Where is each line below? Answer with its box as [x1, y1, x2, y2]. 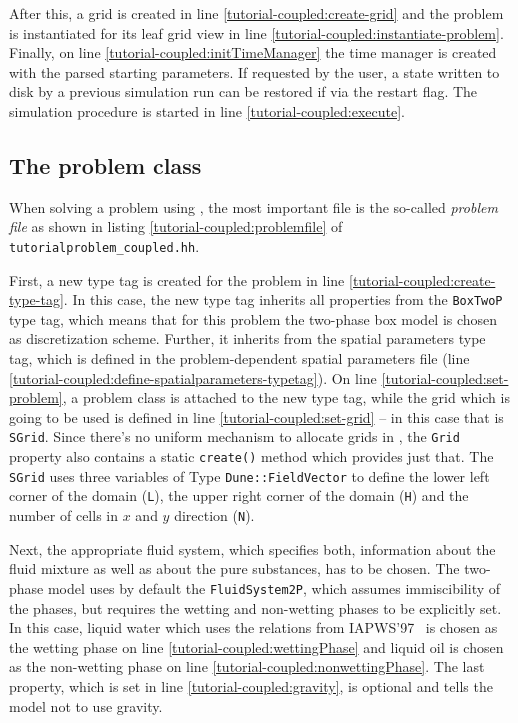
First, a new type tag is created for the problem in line [9, 269, 345, 290]
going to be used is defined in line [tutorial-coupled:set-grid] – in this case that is [9, 406, 504, 427]
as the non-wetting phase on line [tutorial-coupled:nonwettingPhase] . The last [9, 656, 485, 677]
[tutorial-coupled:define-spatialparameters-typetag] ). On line [9, 367, 377, 388]
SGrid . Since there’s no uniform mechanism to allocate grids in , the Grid [9, 426, 460, 447]
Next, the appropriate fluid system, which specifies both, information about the [9, 538, 496, 559]
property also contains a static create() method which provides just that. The [9, 446, 494, 467]
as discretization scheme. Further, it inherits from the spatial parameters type [9, 328, 486, 349]
